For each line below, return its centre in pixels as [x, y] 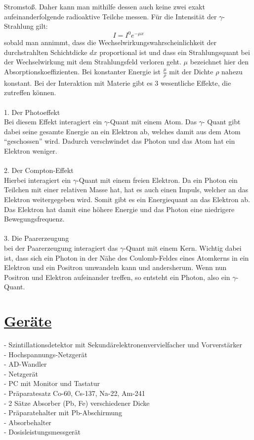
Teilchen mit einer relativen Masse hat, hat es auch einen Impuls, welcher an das [126, 190]
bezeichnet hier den [219, 62]
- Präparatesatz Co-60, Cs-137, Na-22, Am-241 [75, 393]
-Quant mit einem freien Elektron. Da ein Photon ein [157, 180]
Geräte [28, 321]
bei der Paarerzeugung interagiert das [61, 247]
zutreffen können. [30, 92]
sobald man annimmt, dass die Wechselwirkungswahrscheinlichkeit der [110, 42]
